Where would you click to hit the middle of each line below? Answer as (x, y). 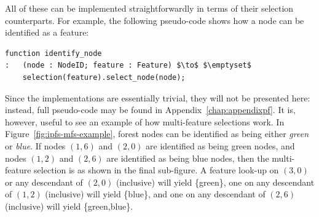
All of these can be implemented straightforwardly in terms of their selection (149, 8)
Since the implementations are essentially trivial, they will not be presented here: (158, 97)
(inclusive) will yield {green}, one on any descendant (215, 182)
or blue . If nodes (35, 145)
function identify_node (53, 53)
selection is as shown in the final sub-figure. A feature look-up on (156, 170)
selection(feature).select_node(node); (104, 77)
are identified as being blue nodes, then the (188, 158)
